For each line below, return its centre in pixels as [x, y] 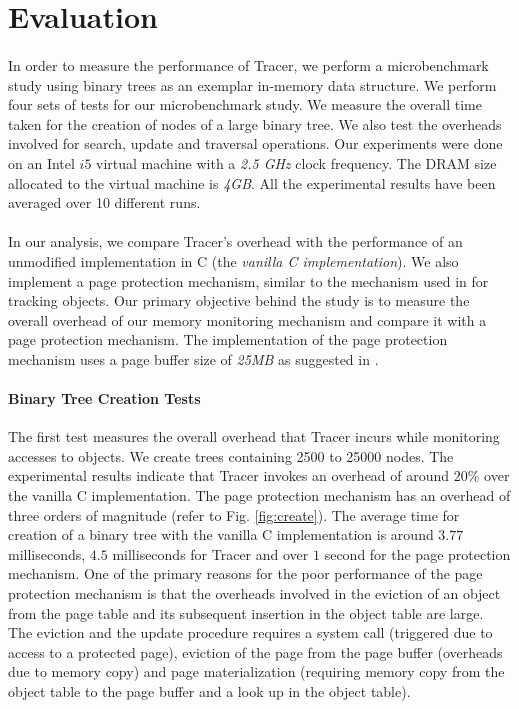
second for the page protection [417, 553]
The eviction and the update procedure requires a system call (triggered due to [250, 632]
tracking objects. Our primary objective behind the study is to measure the [239, 300]
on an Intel [41, 162]
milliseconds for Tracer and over [210, 553]
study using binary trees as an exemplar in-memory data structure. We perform [252, 84]
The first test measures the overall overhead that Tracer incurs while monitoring [254, 436]
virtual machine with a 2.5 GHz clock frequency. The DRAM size [296, 162]
